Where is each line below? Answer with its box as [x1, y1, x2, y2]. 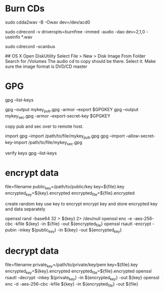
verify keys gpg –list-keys [5, 150, 57, 156]
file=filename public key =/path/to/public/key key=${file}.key [5, 184, 125, 191]
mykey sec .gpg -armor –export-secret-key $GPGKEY [5, 113, 110, 120]
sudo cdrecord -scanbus [5, 43, 55, 49]
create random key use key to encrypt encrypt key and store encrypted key [5, 201, 158, 206]
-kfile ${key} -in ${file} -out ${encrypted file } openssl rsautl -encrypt [14, 221, 151, 228]
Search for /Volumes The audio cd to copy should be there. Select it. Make [5, 58, 156, 64]
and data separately [5, 206, 46, 212]
